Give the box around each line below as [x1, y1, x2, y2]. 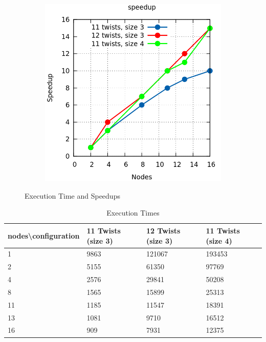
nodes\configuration [8, 230, 80, 241]
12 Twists [146, 225, 181, 236]
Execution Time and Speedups [25, 190, 120, 201]
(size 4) [206, 235, 232, 246]
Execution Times [106, 207, 160, 218]
